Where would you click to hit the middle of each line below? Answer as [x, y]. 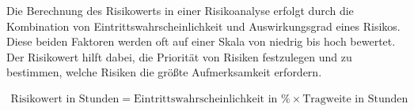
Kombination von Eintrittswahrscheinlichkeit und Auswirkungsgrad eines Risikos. [203, 26]
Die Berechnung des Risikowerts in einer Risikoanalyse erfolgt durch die [180, 10]
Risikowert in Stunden [65, 99]
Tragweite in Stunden [355, 99]
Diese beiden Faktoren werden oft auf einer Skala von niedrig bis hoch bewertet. [201, 41]
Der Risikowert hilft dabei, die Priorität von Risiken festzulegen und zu [179, 56]
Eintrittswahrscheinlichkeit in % [212, 99]
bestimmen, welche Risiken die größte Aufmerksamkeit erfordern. [164, 72]
